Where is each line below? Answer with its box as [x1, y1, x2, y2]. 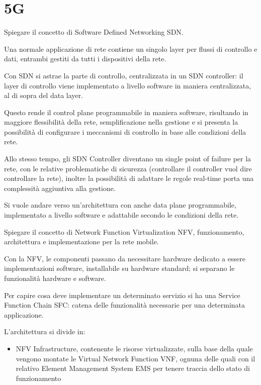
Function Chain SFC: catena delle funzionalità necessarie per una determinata [4, 300, 245, 310]
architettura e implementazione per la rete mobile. [4, 236, 159, 247]
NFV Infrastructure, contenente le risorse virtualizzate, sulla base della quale [16, 343, 253, 353]
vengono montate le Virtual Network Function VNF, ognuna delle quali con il [16, 353, 255, 363]
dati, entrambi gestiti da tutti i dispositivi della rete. [4, 53, 166, 64]
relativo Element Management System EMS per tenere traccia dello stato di [16, 363, 250, 373]
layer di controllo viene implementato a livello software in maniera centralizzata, [4, 80, 251, 90]
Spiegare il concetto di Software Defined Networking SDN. [4, 27, 184, 37]
